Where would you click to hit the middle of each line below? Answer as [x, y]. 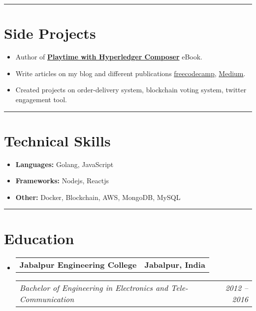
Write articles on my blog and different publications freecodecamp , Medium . [130, 73]
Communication [47, 299]
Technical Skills [57, 140]
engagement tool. [41, 99]
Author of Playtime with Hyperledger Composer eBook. [109, 57]
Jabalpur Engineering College [78, 264]
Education [39, 238]
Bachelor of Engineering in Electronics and [94, 287]
